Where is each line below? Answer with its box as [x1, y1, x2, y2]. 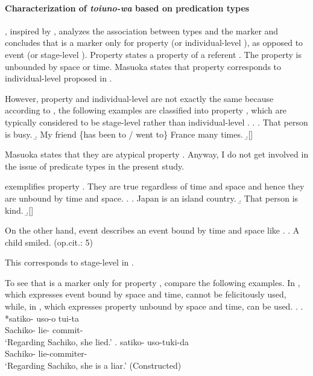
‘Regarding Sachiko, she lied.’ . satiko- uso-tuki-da [5, 335, 189, 348]
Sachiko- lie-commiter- [5, 347, 87, 360]
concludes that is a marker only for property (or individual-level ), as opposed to [5, 36, 303, 49]
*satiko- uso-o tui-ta [5, 311, 80, 324]
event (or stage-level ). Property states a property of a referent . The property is [5, 48, 302, 60]
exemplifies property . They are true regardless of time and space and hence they [5, 180, 305, 193]
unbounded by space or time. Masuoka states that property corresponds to [5, 60, 282, 72]
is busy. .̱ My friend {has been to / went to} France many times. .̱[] [5, 127, 253, 140]
